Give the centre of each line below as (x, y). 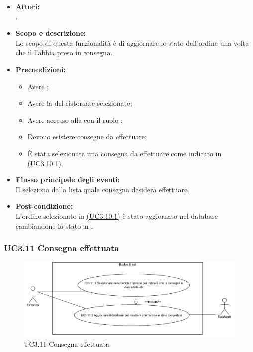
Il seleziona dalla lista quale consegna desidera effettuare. (102, 189)
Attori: (28, 6)
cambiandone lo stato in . (54, 226)
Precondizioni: (41, 69)
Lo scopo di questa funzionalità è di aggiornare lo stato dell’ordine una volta (132, 43)
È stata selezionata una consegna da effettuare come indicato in (125, 153)
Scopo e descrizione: (51, 33)
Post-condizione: (44, 206)
